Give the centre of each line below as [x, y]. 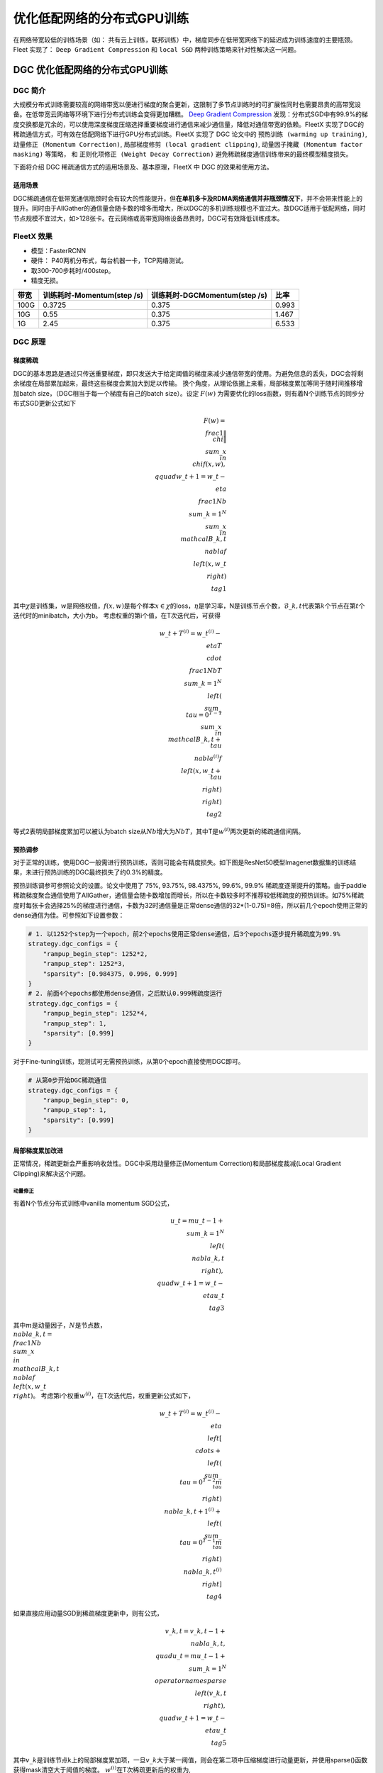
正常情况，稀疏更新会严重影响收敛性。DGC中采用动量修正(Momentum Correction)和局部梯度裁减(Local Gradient [177, 1164]
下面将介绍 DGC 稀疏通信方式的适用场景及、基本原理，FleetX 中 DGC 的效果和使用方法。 [143, 167]
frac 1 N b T [206, 671]
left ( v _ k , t [211, 1694]
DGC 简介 [29, 90]
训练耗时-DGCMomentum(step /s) [209, 296]
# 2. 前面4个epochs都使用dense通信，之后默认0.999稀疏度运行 [125, 994]
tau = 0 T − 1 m [201, 1542]
